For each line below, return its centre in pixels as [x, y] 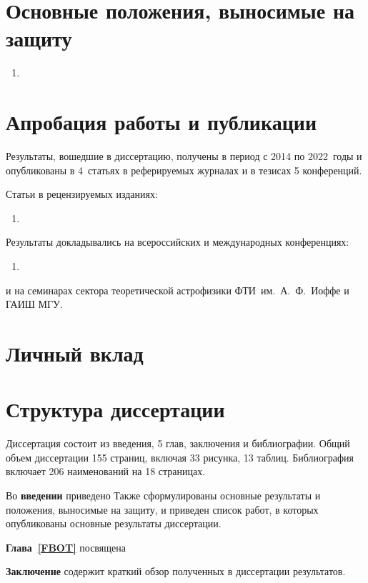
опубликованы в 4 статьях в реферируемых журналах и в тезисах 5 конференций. [184, 170]
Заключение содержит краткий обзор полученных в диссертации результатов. [176, 571]
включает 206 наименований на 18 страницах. [106, 471]
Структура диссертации [115, 409]
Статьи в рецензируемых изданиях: [82, 194]
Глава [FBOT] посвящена [66, 547]
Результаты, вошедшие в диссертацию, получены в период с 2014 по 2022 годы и [184, 156]
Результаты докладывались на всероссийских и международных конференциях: [178, 242]
